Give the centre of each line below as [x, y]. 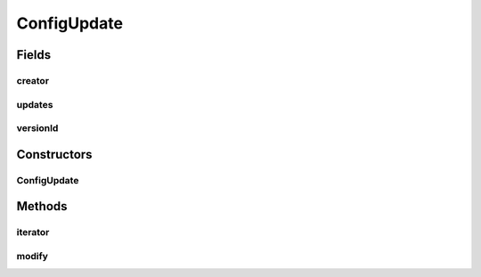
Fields [34, 55]
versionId [37, 128]
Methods [42, 206]
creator [33, 80]
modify [33, 256]
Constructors [54, 155]
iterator [33, 232]
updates [35, 104]
